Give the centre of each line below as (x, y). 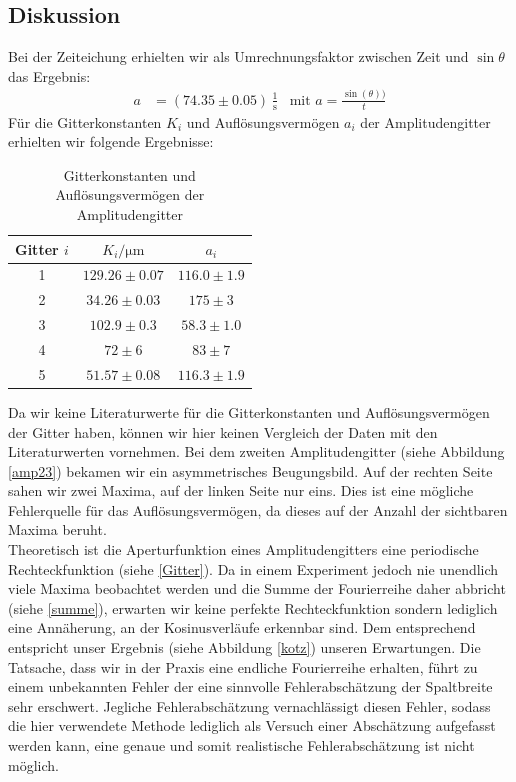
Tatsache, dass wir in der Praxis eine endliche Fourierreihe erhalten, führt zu (243, 666)
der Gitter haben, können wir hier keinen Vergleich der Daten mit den (223, 431)
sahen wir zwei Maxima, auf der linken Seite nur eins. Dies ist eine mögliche (241, 490)
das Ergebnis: (49, 75)
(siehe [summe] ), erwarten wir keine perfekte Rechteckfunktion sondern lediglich (253, 607)
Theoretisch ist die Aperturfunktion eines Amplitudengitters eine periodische (243, 549)
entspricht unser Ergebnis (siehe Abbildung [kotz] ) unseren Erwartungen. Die (244, 647)
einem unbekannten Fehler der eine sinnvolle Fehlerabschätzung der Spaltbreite (250, 686)
